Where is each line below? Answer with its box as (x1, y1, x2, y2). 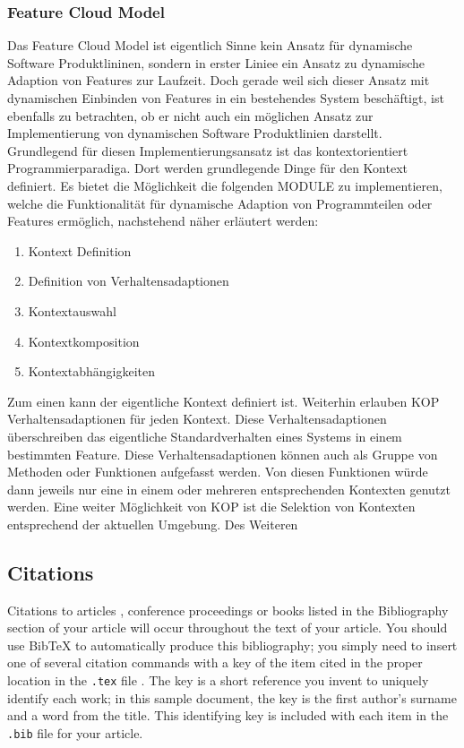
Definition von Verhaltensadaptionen (28, 271, 229, 290)
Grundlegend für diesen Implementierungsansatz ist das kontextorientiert (7, 141, 408, 159)
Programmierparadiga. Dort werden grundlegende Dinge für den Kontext (7, 159, 408, 177)
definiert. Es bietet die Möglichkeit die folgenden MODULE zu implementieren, (7, 176, 443, 194)
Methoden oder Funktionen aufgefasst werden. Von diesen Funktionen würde (7, 462, 428, 481)
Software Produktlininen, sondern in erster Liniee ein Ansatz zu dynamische (7, 53, 425, 72)
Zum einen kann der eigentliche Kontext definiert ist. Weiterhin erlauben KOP (7, 391, 440, 410)
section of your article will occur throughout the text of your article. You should (7, 618, 448, 637)
